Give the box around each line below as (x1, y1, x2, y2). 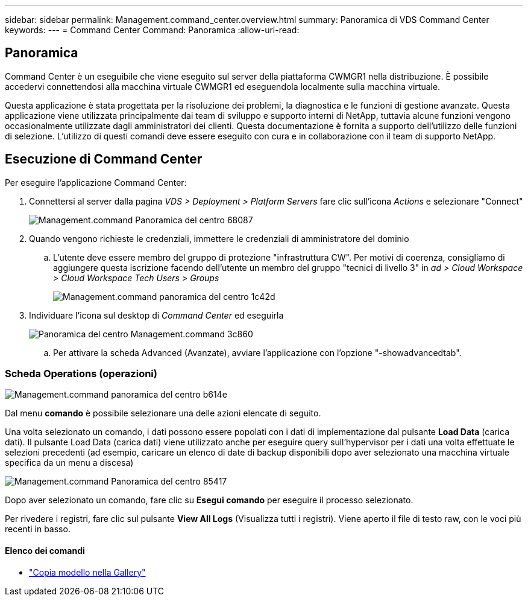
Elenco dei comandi (5, 545, 85, 556)
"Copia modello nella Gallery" (29, 567, 146, 577)
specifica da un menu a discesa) (5, 457, 134, 468)
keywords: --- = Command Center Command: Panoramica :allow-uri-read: (5, 25, 300, 35)
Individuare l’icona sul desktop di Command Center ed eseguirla (29, 310, 284, 320)
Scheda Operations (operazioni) (5, 367, 157, 380)
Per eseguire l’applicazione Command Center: (5, 177, 187, 188)
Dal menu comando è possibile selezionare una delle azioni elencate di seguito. (5, 408, 321, 419)
